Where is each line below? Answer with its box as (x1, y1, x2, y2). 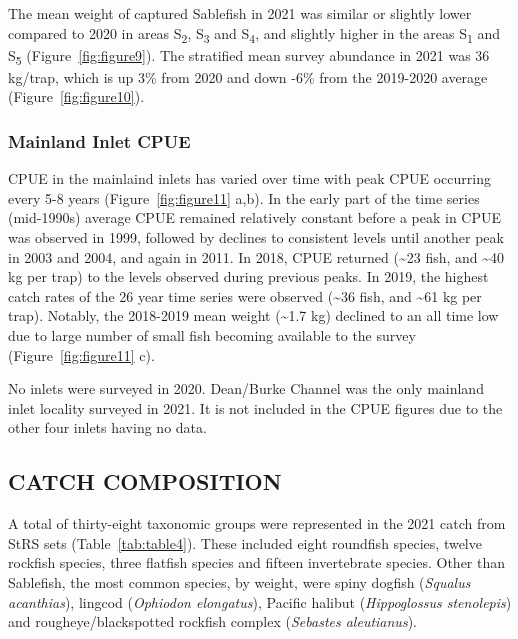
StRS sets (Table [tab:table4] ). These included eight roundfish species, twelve (8, 532, 482, 553)
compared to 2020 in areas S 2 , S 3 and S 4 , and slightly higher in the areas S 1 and (8, 22, 501, 46)
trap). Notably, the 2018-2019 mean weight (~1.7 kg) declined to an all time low (8, 305, 499, 326)
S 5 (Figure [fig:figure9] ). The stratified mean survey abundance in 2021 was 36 (8, 44, 490, 68)
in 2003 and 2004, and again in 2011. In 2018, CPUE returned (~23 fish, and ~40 (8, 246, 505, 267)
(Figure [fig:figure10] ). (8, 86, 145, 107)
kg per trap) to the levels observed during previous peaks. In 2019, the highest (8, 266, 489, 287)
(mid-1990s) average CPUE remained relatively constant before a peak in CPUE (8, 207, 502, 228)
